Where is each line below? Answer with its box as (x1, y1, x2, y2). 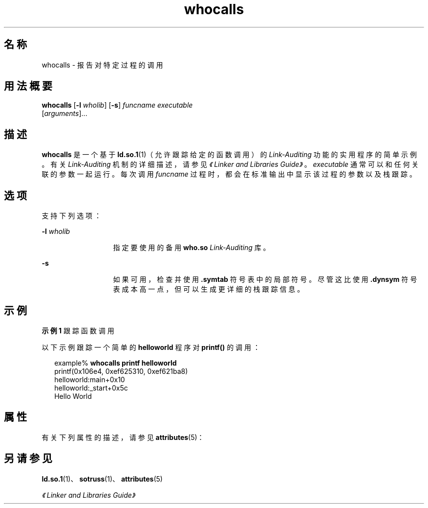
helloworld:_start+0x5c (54, 383, 128, 392)
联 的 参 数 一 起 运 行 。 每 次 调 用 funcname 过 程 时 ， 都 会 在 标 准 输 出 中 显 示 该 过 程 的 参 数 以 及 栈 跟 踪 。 (42, 170, 416, 179)
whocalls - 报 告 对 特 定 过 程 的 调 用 (42, 60, 163, 69)
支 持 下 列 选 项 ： (42, 211, 102, 220)
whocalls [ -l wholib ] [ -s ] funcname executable (42, 101, 193, 110)
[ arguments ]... (42, 109, 87, 118)
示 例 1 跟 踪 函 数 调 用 (42, 326, 114, 335)
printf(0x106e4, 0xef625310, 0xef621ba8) (54, 367, 188, 375)
